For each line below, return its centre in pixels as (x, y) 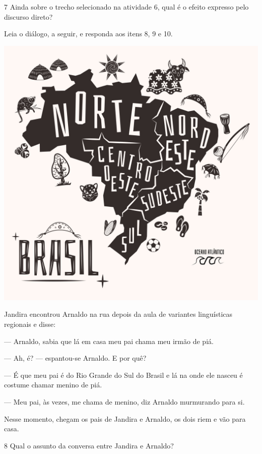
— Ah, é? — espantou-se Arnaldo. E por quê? (75, 358)
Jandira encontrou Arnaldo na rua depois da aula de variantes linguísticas (118, 314)
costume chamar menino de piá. (53, 385)
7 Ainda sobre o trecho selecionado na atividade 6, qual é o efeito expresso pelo (126, 7)
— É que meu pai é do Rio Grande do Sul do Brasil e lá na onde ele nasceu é (123, 375)
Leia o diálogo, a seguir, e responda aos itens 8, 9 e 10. (88, 34)
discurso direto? (28, 16)
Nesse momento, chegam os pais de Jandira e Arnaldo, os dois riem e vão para (125, 418)
